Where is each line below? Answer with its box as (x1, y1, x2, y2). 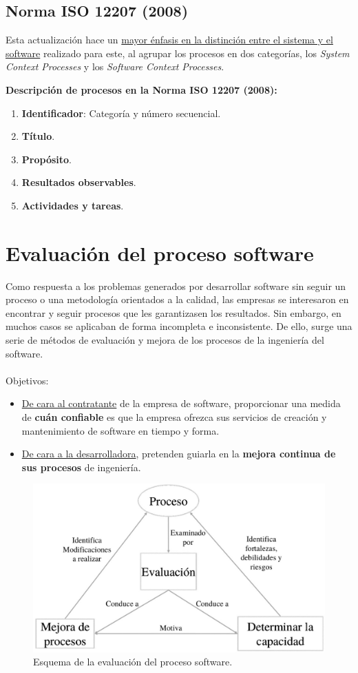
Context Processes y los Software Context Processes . (6, 59, 224, 74)
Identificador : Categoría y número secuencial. (21, 105, 221, 120)
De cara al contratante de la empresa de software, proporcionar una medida (21, 396, 341, 411)
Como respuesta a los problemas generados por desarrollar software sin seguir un (6, 278, 346, 293)
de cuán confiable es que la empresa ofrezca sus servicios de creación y (21, 410, 327, 424)
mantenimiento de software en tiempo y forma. (21, 423, 220, 437)
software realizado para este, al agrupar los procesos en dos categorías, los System (6, 45, 350, 60)
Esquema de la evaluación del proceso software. (33, 654, 233, 669)
